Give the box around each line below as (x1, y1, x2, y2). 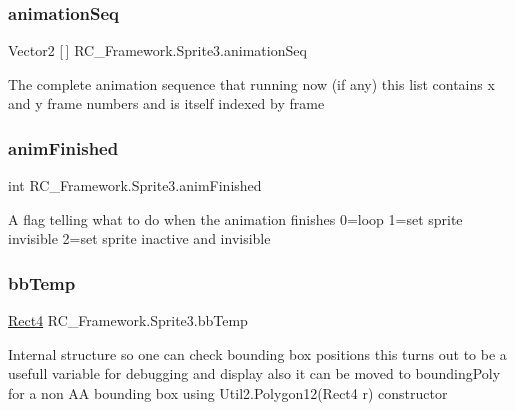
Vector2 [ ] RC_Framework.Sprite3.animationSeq (8, 40, 307, 61)
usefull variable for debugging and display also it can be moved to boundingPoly (8, 363, 501, 384)
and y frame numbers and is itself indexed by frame (8, 93, 325, 114)
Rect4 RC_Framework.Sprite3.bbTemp (8, 310, 248, 331)
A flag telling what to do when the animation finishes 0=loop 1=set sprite (8, 208, 463, 229)
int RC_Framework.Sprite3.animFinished (8, 175, 262, 196)
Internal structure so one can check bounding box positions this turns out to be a (8, 343, 507, 364)
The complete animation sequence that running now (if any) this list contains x (8, 73, 495, 94)
